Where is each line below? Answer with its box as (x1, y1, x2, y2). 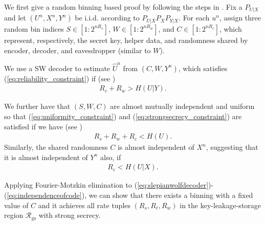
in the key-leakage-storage (180, 199, 261, 210)
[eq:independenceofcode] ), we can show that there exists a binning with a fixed (7, 190, 253, 200)
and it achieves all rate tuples (38, 199, 131, 210)
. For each (179, 12, 210, 23)
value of (4, 199, 29, 210)
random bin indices (4, 23, 64, 34)
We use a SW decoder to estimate (4, 62, 111, 73)
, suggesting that (206, 142, 258, 152)
